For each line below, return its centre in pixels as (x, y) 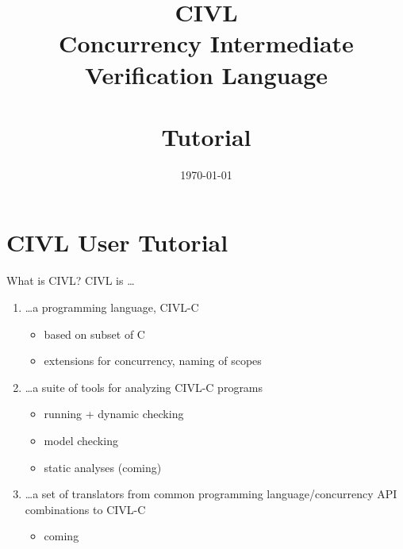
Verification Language (206, 74)
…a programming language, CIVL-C (112, 307)
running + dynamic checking (114, 414)
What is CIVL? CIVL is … (71, 280)
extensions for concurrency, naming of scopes (153, 361)
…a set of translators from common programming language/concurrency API (211, 494)
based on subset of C (94, 334)
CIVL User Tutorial (117, 242)
